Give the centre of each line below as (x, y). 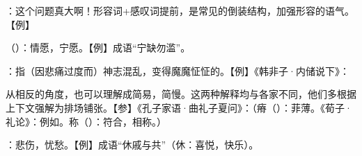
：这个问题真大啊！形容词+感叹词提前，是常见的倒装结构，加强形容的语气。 (180, 10)
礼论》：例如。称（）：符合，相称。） (86, 121)
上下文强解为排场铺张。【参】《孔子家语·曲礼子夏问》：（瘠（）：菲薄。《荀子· (179, 107)
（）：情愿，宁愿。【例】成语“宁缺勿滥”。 (98, 47)
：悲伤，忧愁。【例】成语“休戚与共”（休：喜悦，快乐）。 (132, 145)
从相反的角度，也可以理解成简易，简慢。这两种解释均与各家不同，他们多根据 (181, 94)
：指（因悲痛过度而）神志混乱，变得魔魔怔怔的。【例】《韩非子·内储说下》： (178, 70)
